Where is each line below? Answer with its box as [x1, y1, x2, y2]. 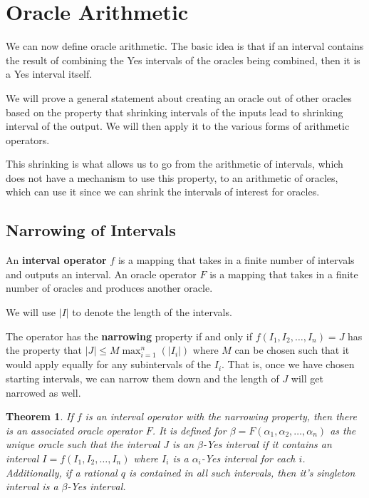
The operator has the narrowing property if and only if [6, 328, 252, 343]
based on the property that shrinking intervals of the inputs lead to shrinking [6, 104, 343, 119]
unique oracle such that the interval [6, 437, 160, 452]
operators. [6, 132, 50, 147]
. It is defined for [152, 422, 227, 437]
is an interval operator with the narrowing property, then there [85, 409, 358, 424]
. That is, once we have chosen [222, 357, 355, 372]
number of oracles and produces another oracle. [6, 280, 213, 295]
